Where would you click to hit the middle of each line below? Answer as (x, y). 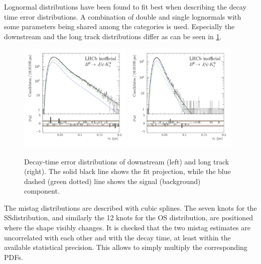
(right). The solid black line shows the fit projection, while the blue (127, 171)
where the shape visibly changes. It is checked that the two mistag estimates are (127, 228)
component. (42, 191)
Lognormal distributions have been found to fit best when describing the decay (125, 7)
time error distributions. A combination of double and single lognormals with (123, 16)
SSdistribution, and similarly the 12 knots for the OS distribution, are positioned (129, 217)
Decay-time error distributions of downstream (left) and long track (127, 161)
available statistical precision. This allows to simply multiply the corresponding (126, 247)
